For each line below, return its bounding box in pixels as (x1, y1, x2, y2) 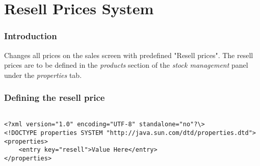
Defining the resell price (4, 91, 105, 104)
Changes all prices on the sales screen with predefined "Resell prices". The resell (4, 49, 253, 60)
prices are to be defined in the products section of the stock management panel (4, 60, 248, 70)
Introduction (4, 30, 57, 42)
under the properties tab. (4, 69, 82, 80)
